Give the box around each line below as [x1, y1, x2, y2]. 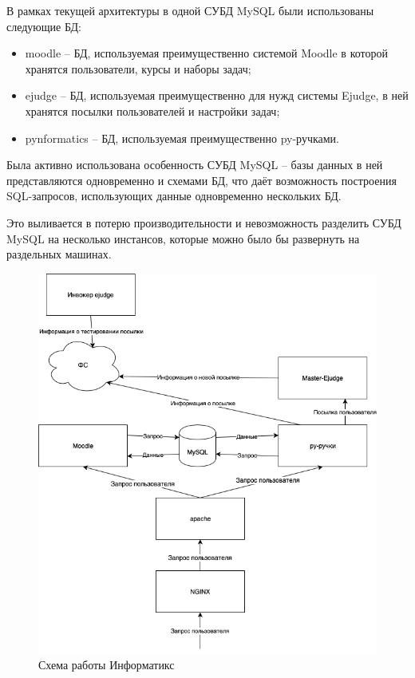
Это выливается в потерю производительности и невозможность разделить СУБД [6, 214, 401, 231]
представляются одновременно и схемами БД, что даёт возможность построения [6, 171, 397, 188]
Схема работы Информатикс [38, 656, 175, 672]
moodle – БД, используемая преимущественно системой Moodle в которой [25, 45, 388, 61]
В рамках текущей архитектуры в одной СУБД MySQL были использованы [6, 2, 374, 18]
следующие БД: [6, 18, 81, 34]
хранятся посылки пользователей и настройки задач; [25, 102, 280, 119]
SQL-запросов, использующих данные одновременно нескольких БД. [6, 187, 342, 204]
